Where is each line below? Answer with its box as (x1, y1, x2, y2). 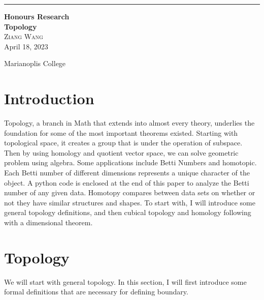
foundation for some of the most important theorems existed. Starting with (4, 127, 238, 138)
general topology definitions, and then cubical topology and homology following (4, 207, 251, 218)
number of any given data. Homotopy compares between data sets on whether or (4, 187, 255, 198)
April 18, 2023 (4, 41, 48, 51)
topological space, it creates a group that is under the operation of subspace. (4, 137, 243, 148)
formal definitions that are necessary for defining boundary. (4, 286, 188, 297)
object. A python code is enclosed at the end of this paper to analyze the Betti (4, 177, 249, 188)
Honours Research (4, 11, 70, 21)
